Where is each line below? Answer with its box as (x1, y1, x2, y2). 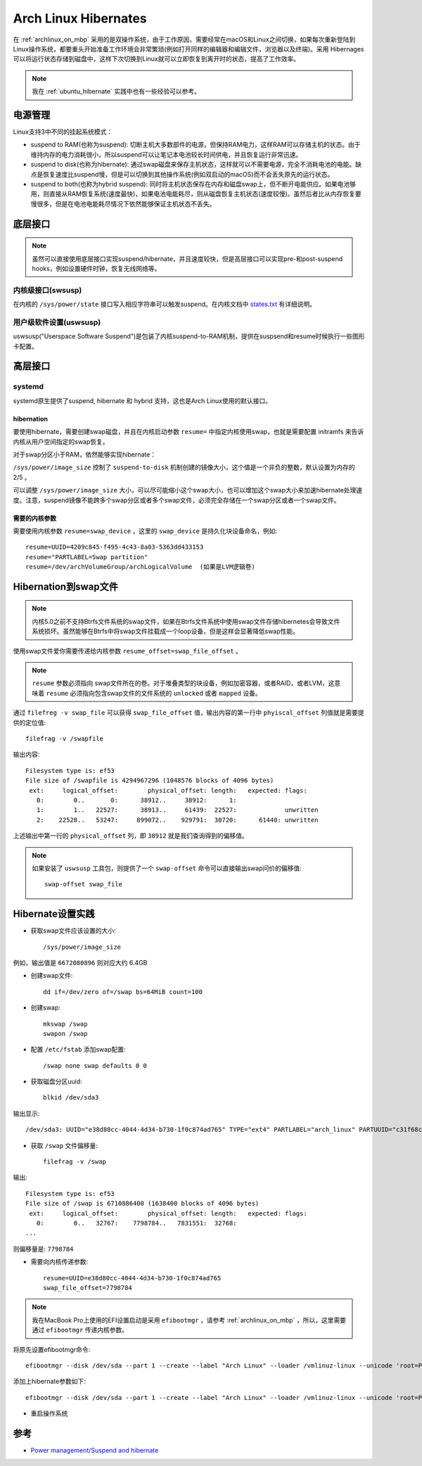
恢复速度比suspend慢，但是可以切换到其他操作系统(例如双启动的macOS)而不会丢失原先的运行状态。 (42, 170, 334, 179)
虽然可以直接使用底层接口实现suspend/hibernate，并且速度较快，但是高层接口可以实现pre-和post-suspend (32, 254, 343, 263)
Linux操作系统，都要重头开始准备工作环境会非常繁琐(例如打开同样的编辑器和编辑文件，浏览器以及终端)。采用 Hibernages (13, 44, 364, 53)
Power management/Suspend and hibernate (30, 1446, 159, 1454)
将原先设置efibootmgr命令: (13, 1345, 91, 1353)
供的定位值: (13, 718, 46, 727)
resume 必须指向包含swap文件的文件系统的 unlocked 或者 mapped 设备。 (46, 689, 262, 697)
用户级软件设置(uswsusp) (13, 317, 101, 327)
